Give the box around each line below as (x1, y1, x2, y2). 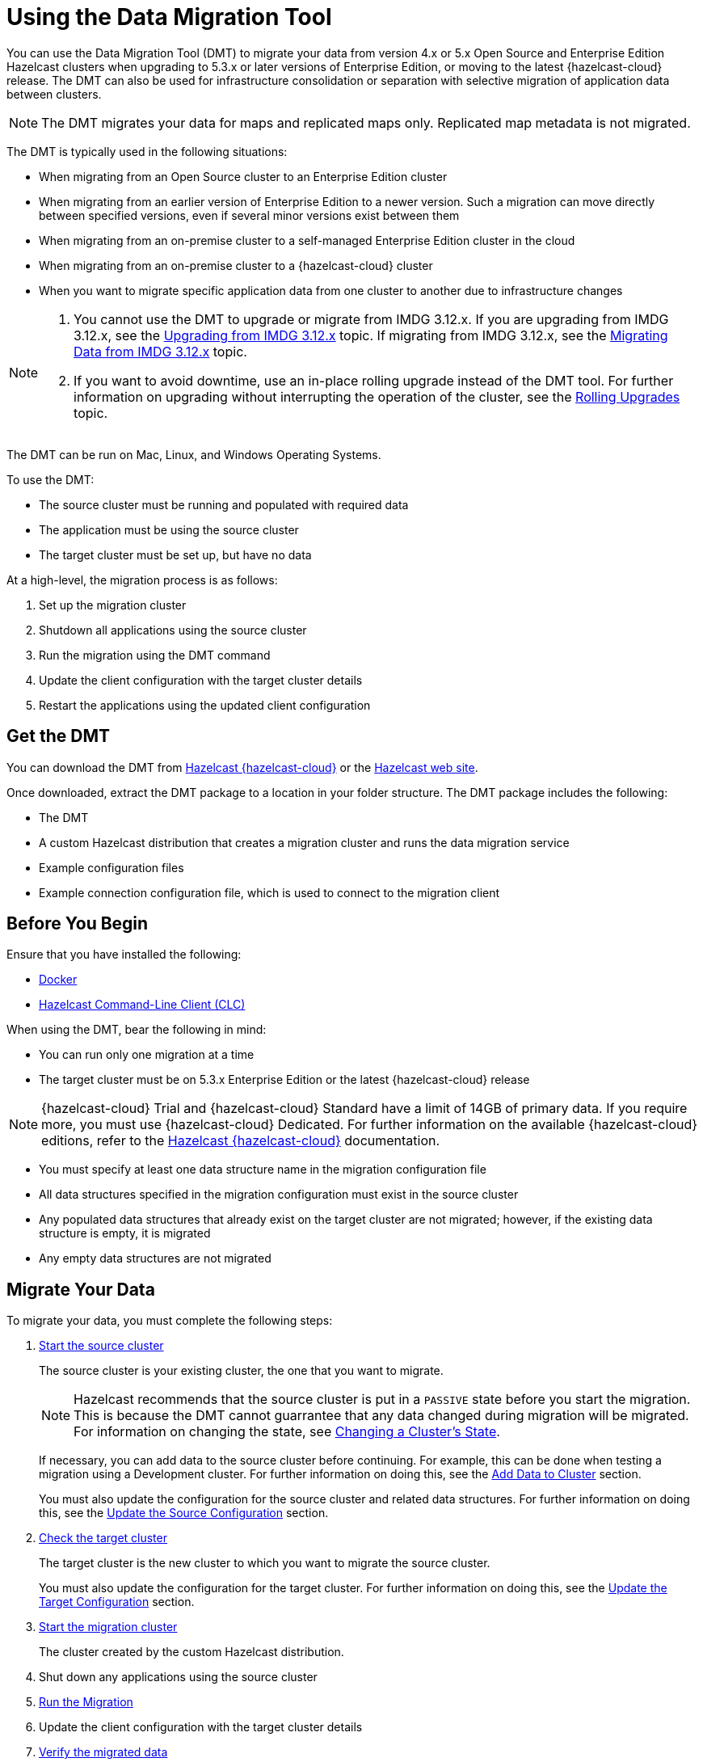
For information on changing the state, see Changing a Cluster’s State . (74, 1423, 500, 1440)
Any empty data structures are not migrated (39, 1251, 272, 1266)
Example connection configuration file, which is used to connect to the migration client (39, 885, 500, 900)
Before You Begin (6, 913, 149, 934)
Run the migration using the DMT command (39, 647, 271, 662)
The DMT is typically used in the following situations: (6, 144, 288, 158)
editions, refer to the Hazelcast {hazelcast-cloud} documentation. (41, 1132, 440, 1149)
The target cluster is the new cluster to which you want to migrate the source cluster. (39, 1556, 490, 1570)
